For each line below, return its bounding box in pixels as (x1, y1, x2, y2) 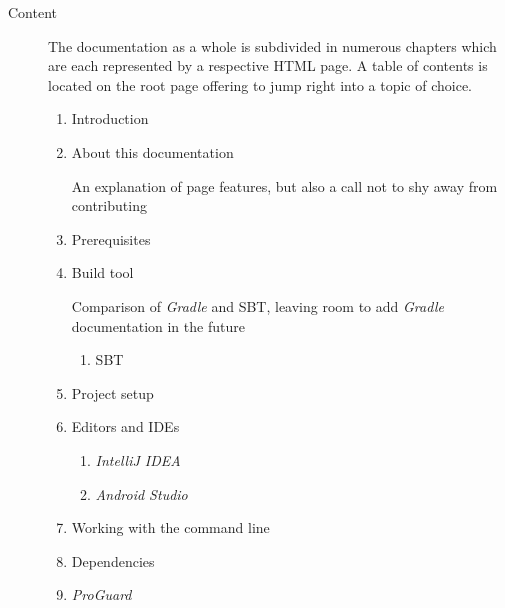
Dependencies (71, 550, 155, 571)
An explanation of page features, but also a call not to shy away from (71, 175, 498, 196)
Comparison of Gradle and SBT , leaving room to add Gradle (71, 295, 445, 316)
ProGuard (71, 584, 132, 605)
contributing (71, 195, 147, 216)
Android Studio (95, 483, 188, 504)
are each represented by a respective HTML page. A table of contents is (48, 55, 488, 76)
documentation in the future (71, 315, 245, 336)
